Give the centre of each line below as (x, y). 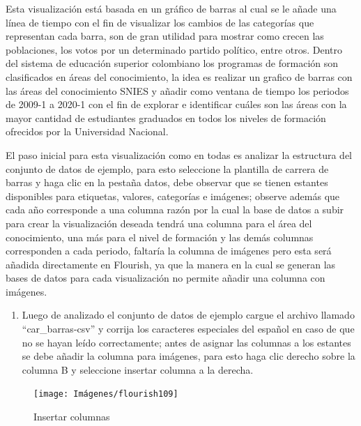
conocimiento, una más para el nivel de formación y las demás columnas (160, 237)
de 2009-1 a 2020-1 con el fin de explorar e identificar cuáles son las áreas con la (176, 104)
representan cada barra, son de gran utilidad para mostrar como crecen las (165, 36)
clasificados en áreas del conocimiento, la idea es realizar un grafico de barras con (179, 76)
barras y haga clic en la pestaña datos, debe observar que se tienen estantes (167, 182)
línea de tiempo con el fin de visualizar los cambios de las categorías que (160, 22)
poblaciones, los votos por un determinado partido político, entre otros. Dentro (174, 49)
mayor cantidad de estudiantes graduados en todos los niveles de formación (166, 117)
